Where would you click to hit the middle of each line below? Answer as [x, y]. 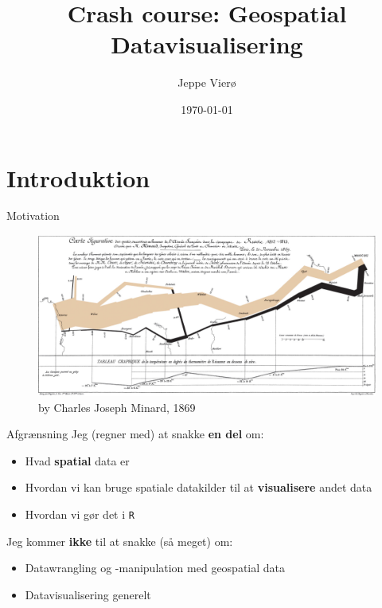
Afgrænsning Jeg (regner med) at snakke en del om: [135, 434]
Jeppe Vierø [207, 82]
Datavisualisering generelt [88, 594]
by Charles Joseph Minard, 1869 [117, 407]
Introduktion [78, 177]
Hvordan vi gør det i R [80, 514]
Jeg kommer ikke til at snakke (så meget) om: [120, 541]
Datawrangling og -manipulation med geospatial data [155, 568]
